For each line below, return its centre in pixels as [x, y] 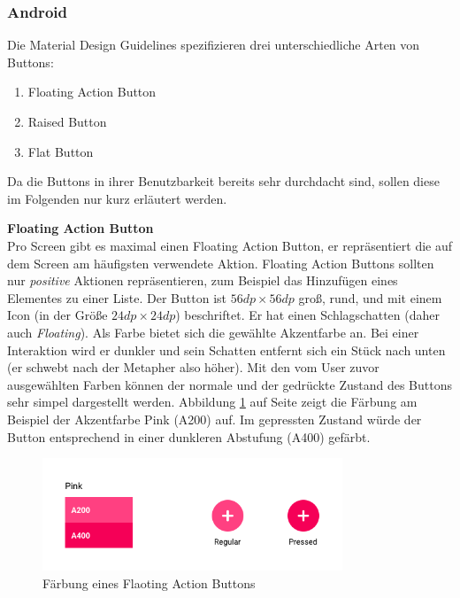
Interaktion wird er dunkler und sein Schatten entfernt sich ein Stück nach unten [226, 349]
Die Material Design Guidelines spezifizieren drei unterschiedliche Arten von [214, 45]
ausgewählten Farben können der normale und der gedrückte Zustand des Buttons [230, 384]
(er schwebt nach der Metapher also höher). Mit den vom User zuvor [193, 367]
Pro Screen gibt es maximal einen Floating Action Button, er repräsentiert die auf [230, 245]
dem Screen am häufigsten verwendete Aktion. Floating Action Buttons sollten [221, 263]
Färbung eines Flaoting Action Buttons [149, 582]
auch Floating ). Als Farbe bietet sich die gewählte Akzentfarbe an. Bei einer [213, 332]
